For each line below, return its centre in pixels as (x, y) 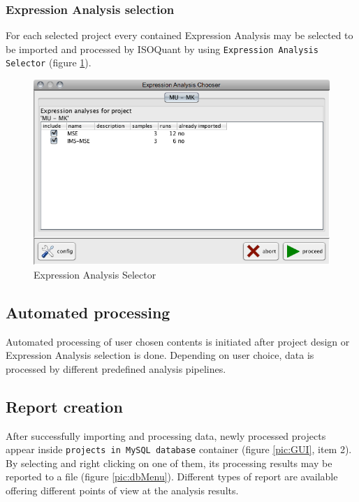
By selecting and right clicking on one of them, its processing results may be (169, 463)
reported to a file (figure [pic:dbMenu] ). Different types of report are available (172, 477)
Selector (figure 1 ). (49, 62)
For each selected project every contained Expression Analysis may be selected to (179, 35)
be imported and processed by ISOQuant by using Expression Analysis (162, 49)
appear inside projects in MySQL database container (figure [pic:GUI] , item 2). (179, 449)
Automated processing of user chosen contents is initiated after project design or (178, 341)
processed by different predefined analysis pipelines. (116, 368)
